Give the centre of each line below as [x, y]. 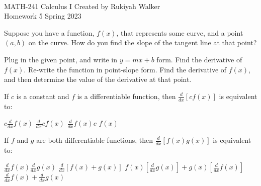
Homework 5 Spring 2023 [43, 16]
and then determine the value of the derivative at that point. [98, 79]
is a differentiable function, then [126, 96]
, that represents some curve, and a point [180, 32]
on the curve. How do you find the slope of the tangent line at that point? [143, 42]
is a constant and [43, 96]
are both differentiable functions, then [95, 140]
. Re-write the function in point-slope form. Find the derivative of [125, 69]
